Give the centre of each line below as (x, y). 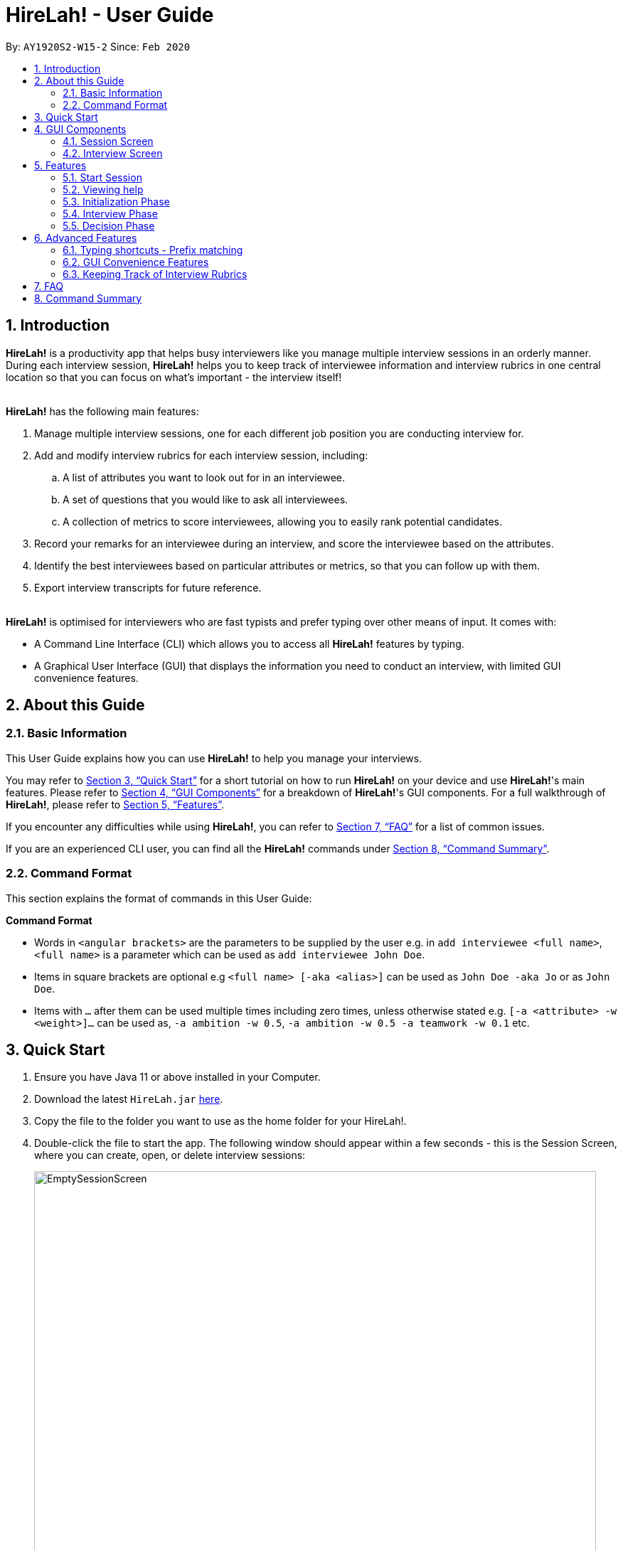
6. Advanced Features (86, 237)
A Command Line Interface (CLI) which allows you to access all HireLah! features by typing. (249, 643)
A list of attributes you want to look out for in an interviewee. (204, 477)
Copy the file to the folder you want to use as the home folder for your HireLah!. (220, 1121)
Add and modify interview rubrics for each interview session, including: (201, 455)
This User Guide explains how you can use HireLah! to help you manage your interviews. (214, 758)
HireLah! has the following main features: (102, 411)
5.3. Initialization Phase (116, 201)
